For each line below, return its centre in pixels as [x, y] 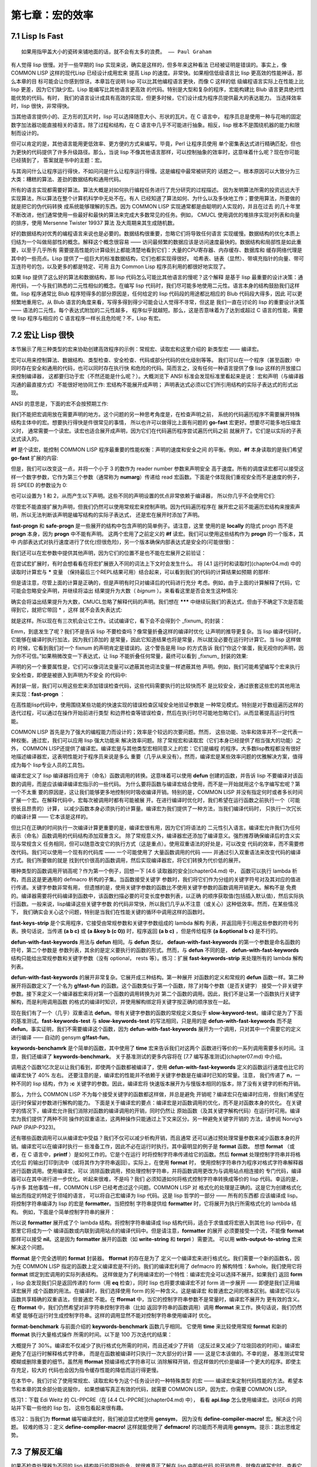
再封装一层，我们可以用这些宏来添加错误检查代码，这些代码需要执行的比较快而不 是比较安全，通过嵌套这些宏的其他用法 [156, 686]
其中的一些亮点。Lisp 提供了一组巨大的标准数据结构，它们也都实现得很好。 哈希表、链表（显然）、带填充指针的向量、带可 [158, 258]
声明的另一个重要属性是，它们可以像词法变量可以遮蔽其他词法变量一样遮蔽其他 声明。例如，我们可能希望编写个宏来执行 [156, 667]
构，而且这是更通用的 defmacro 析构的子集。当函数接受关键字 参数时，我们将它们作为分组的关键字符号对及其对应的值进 [156, 879]
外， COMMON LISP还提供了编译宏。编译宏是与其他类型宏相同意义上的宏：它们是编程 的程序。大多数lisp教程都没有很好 [156, 748]
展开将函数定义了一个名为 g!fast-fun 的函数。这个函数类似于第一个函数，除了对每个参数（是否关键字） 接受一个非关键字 [157, 985]
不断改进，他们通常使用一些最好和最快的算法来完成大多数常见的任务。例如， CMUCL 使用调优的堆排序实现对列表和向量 [156, 215]
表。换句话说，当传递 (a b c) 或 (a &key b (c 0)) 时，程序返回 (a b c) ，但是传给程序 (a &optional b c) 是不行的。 [146, 931]
